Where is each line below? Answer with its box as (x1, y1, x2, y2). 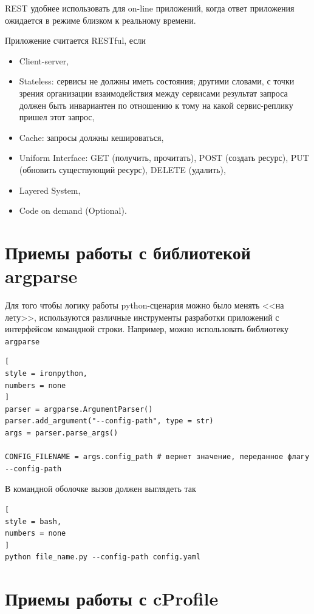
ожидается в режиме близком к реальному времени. (5, 13, 196, 26)
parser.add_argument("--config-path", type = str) (5, 417, 214, 426)
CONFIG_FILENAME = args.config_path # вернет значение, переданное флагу (5, 452, 310, 462)
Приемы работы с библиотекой (5, 239, 251, 264)
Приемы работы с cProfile (5, 586, 219, 611)
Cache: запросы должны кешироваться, (19, 131, 164, 143)
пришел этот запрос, (19, 111, 95, 123)
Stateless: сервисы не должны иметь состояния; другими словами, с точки (19, 75, 295, 87)
